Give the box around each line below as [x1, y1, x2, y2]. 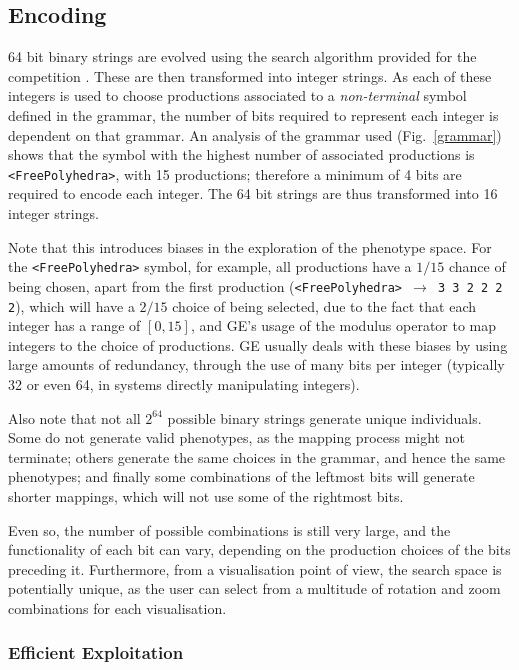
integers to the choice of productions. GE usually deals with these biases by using [8, 334, 508, 355]
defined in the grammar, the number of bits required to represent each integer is [8, 104, 499, 125]
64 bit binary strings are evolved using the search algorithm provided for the [8, 46, 477, 67]
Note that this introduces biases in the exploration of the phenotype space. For [8, 236, 492, 257]
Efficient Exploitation [8, 640, 184, 665]
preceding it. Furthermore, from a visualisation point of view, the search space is [8, 558, 502, 579]
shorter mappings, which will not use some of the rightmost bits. [8, 485, 404, 506]
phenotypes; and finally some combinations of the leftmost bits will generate [8, 466, 475, 487]
